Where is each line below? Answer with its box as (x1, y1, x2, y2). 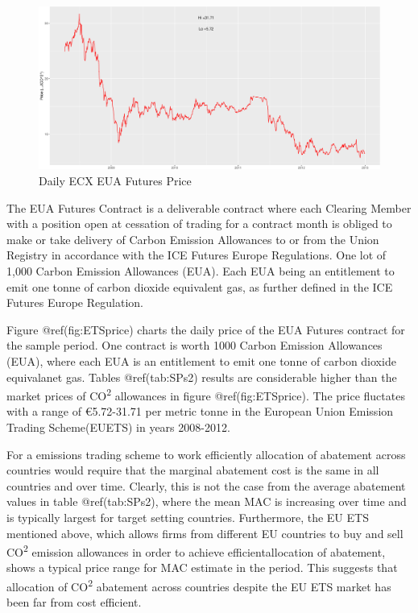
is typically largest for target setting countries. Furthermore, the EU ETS (6, 509, 369, 525)
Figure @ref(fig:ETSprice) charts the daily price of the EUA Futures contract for (6, 321, 405, 338)
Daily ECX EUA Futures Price (39, 172, 192, 189)
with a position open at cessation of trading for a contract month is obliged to (6, 215, 392, 232)
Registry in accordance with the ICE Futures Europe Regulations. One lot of (6, 246, 387, 263)
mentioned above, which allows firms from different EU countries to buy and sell (6, 524, 404, 541)
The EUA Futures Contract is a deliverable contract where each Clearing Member (6, 199, 412, 216)
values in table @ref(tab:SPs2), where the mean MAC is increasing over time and (6, 493, 407, 510)
